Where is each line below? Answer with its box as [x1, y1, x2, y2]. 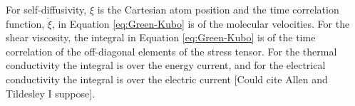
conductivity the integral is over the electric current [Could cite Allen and [6, 71, 328, 86]
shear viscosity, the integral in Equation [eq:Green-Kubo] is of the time [6, 30, 316, 45]
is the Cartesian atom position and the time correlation [97, 2, 339, 16]
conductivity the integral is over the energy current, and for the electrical [6, 58, 326, 73]
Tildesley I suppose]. [6, 85, 96, 100]
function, [6, 16, 45, 31]
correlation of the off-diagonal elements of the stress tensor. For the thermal [6, 43, 337, 58]
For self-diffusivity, [6, 2, 87, 16]
